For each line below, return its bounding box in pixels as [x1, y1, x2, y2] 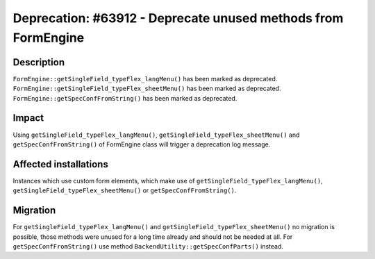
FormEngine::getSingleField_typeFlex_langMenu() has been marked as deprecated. [12, 74, 278, 83]
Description [12, 56, 65, 68]
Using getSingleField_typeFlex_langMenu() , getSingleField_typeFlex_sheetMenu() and [12, 131, 300, 139]
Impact [12, 112, 44, 124]
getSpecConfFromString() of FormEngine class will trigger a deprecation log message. [12, 140, 271, 149]
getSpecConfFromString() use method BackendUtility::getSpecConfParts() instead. [12, 242, 284, 250]
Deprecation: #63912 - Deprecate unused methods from [12, 10, 344, 26]
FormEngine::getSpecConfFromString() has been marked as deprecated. [12, 94, 237, 102]
